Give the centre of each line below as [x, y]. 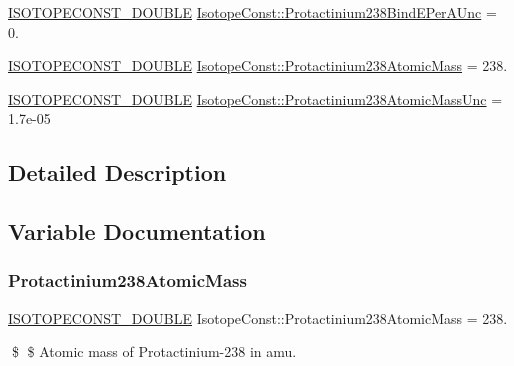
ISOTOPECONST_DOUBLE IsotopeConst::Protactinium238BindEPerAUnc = [252, 12]
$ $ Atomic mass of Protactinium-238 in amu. [154, 351]
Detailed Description [117, 172]
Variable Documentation [137, 231]
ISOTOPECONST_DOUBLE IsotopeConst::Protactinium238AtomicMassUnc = [255, 98]
